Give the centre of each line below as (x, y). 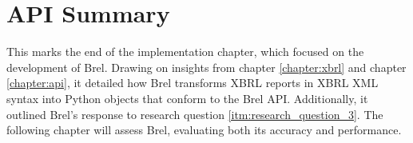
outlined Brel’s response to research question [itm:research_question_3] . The (195, 114)
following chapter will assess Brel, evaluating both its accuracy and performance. (204, 130)
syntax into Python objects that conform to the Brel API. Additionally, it (187, 98)
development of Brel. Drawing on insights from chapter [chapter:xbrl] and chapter (206, 67)
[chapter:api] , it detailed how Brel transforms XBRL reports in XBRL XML (193, 83)
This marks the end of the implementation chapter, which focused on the (185, 52)
